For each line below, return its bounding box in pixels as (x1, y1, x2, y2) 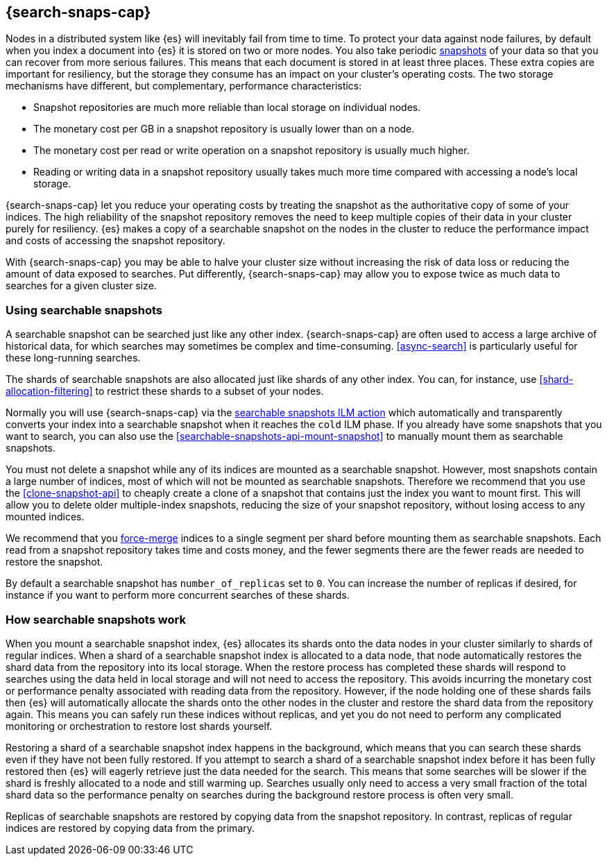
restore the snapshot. (6, 556, 103, 568)
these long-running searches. (6, 352, 141, 364)
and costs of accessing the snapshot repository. (6, 235, 225, 247)
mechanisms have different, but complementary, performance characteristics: (6, 80, 362, 92)
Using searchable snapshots (6, 302, 163, 317)
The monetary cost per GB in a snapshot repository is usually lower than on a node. (33, 123, 415, 135)
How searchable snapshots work (6, 612, 186, 626)
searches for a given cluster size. (6, 280, 157, 292)
